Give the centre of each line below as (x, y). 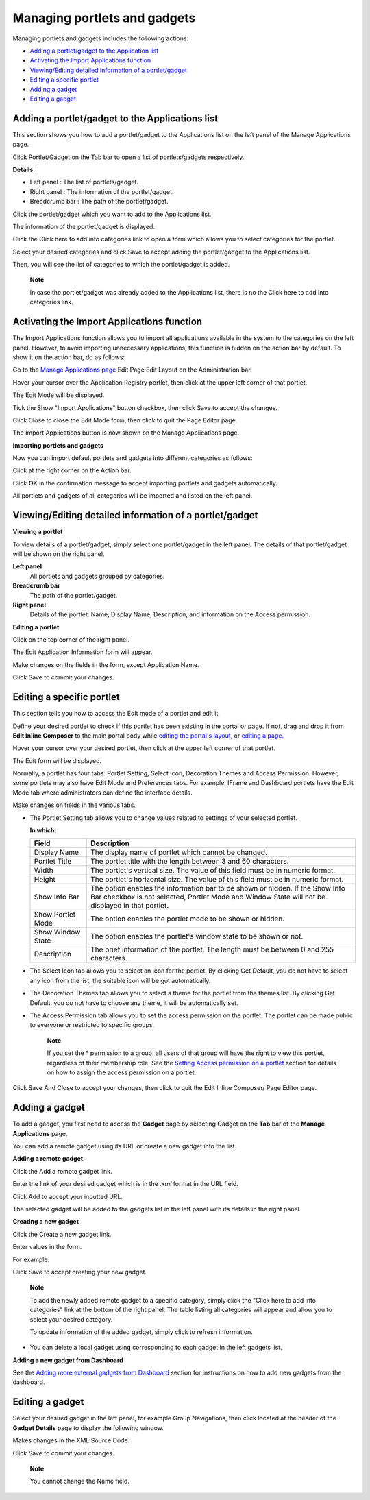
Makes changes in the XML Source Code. (71, 1440)
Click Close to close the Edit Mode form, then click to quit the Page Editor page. (125, 420)
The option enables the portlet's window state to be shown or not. (197, 936)
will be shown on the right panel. (59, 554)
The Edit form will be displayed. (57, 760)
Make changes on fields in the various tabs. (74, 805)
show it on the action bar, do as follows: (69, 357)
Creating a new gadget (46, 1222)
